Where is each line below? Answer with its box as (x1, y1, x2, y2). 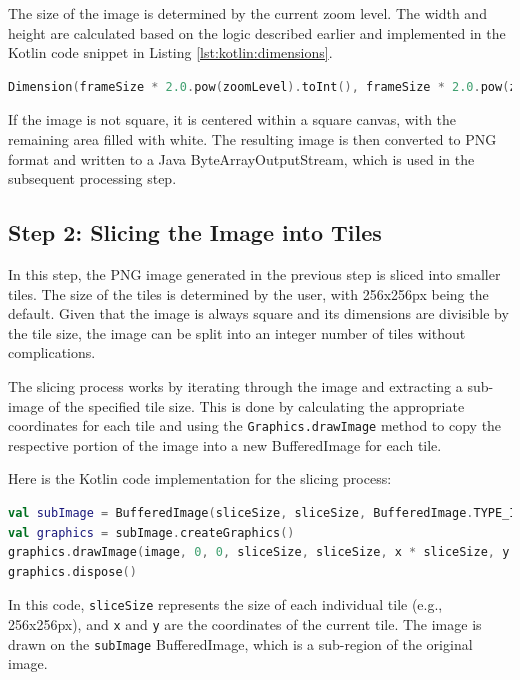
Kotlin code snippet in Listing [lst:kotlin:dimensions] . (8, 42, 333, 63)
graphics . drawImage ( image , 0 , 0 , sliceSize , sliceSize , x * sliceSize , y (8, 545, 510, 560)
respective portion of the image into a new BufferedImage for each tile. (8, 434, 442, 455)
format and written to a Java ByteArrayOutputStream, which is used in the (8, 148, 475, 169)
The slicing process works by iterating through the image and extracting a (8, 375, 463, 396)
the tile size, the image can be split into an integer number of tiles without (8, 322, 466, 343)
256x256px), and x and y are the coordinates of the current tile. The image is (8, 613, 482, 634)
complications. (8, 342, 96, 363)
